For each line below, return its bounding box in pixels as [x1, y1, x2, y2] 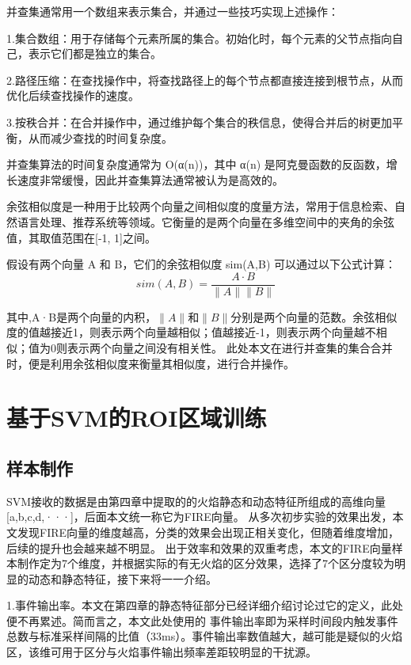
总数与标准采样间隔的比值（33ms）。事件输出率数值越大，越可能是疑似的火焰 [6, 628, 403, 644]
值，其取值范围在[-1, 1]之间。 [6, 229, 156, 245]
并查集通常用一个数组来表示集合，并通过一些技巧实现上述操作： [6, 3, 339, 19]
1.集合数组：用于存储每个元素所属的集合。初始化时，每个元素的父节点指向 [6, 29, 392, 46]
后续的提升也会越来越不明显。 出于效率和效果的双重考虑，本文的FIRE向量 [6, 539, 392, 556]
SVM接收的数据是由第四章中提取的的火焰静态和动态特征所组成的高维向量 [6, 492, 386, 509]
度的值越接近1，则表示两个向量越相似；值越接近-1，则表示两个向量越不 [6, 324, 376, 340]
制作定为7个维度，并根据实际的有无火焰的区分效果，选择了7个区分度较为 [17, 555, 394, 572]
